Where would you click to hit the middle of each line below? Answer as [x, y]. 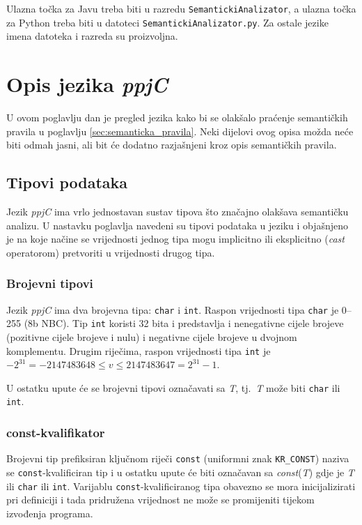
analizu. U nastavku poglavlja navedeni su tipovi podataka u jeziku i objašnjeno [178, 225]
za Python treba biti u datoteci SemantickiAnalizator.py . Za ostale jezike [167, 22]
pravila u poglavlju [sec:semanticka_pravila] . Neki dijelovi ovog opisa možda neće [180, 131]
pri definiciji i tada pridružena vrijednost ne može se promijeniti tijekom [160, 500]
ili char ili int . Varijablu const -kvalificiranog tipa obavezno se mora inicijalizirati [181, 486]
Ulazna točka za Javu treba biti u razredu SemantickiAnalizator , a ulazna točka [181, 8]
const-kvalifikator [56, 432]
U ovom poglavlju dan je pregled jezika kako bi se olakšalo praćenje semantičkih [177, 117]
